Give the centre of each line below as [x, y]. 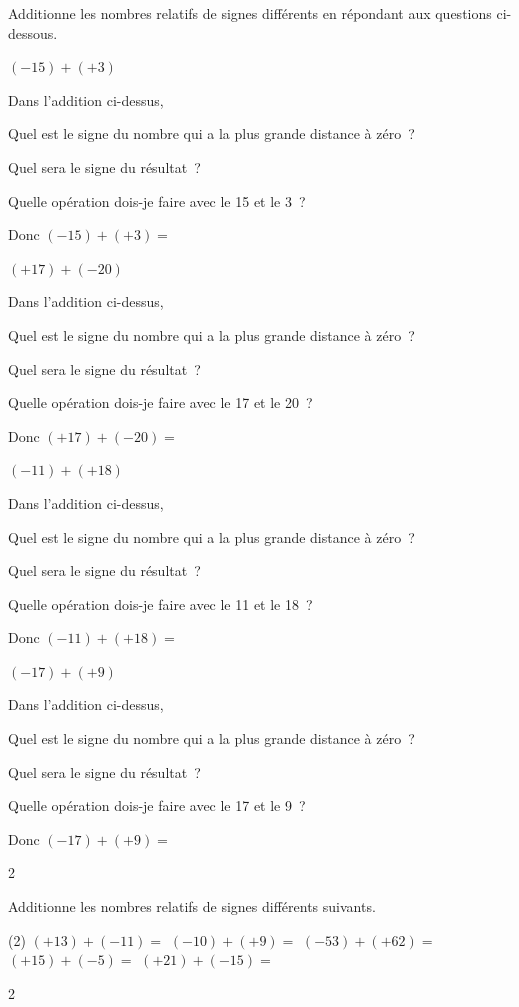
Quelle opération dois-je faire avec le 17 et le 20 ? [160, 402]
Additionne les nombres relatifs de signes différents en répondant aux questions [250, 13]
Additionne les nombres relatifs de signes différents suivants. [192, 906]
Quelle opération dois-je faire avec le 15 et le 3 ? [157, 200]
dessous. [33, 32]
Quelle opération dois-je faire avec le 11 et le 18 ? [160, 603]
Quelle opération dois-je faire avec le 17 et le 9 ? [157, 805]
